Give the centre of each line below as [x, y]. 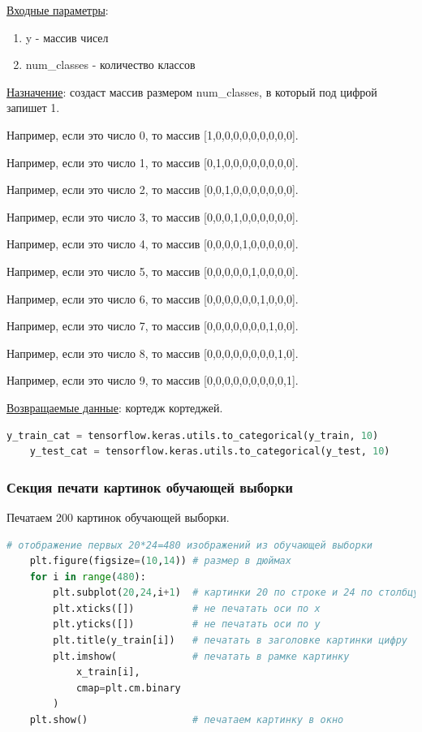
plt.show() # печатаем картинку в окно [187, 720]
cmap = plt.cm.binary [128, 688]
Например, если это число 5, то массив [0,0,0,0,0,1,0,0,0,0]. [153, 271]
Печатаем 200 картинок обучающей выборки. [118, 517]
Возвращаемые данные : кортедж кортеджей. [115, 407]
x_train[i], [108, 672]
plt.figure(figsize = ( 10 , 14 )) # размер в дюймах [160, 561]
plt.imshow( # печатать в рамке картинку [201, 656]
